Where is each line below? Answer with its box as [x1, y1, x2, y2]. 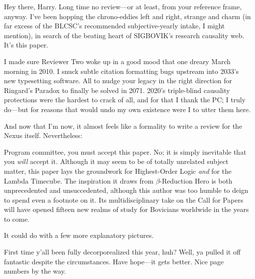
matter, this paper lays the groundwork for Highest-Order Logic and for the [4, 165, 231, 176]
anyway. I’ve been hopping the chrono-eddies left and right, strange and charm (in [4, 11, 251, 21]
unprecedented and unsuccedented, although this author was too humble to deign [4, 185, 249, 195]
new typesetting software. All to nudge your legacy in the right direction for [4, 75, 232, 86]
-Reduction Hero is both [159, 175, 232, 186]
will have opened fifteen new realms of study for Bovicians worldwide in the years [4, 204, 249, 214]
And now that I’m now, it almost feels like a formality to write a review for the [4, 120, 242, 131]
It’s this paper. [4, 40, 49, 50]
